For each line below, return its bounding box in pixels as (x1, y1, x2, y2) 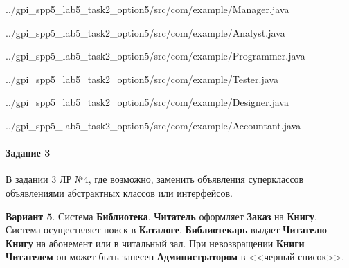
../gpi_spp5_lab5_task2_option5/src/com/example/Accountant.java (6, 118, 301, 132)
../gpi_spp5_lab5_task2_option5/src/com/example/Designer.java (6, 95, 289, 109)
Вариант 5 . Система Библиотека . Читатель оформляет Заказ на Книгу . (6, 208, 317, 223)
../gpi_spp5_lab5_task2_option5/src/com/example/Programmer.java (6, 48, 305, 63)
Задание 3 (6, 145, 51, 160)
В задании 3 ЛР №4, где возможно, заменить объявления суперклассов (6, 172, 304, 186)
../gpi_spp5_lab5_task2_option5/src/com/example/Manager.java (6, 2, 289, 16)
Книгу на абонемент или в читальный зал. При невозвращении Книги (6, 235, 305, 250)
